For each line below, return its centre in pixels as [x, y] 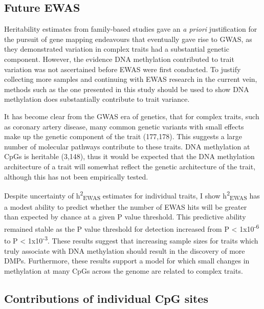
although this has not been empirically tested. [76, 176]
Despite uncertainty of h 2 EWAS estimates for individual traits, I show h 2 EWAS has [132, 195]
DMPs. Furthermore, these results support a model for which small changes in [127, 261]
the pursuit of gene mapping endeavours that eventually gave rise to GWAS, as [128, 39]
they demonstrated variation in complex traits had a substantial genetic [117, 49]
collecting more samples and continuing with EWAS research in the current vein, [131, 79]
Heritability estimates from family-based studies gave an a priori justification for [131, 29]
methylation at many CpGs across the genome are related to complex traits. [124, 270]
